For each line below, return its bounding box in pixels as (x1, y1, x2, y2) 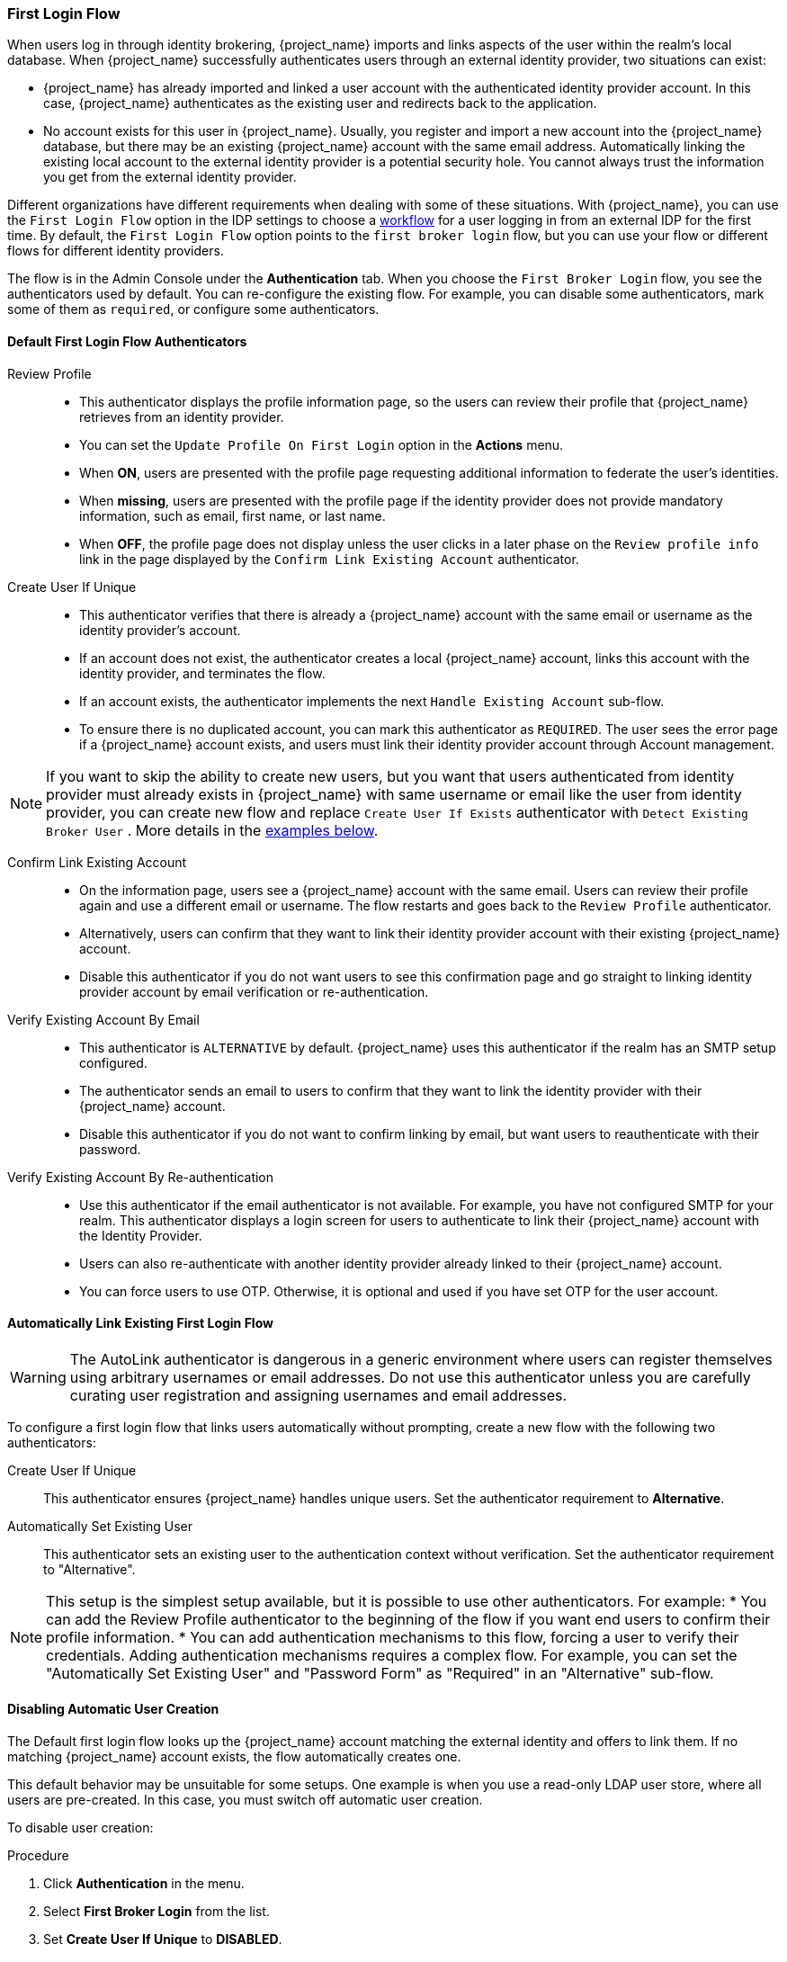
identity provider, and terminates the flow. (79, 665, 326, 681)
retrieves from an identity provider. (79, 408, 284, 425)
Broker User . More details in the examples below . (46, 820, 379, 839)
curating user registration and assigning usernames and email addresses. (69, 1385, 568, 1404)
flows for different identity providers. (7, 243, 224, 259)
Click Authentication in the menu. (43, 1876, 245, 1892)
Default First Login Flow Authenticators (7, 333, 247, 349)
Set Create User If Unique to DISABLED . (43, 1931, 282, 1948)
